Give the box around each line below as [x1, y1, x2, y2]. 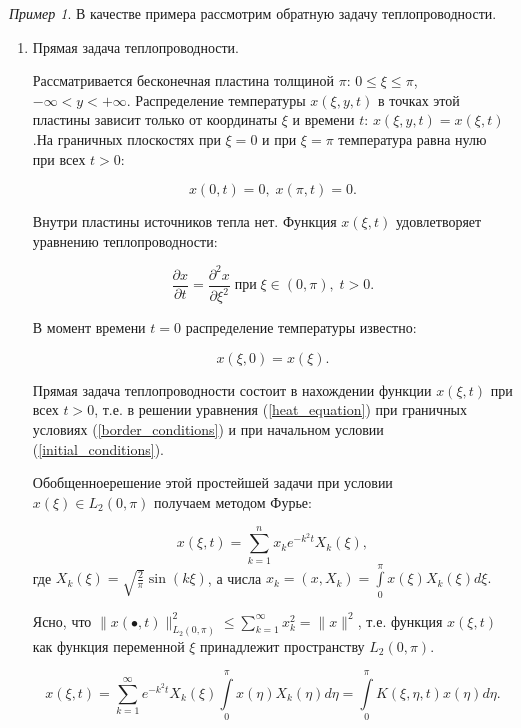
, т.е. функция [357, 610, 443, 631]
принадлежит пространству [200, 635, 365, 656]
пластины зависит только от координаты [32, 109, 278, 130]
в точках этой [377, 89, 460, 110]
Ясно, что [32, 610, 92, 631]
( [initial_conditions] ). [32, 438, 164, 459]
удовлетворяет [395, 211, 482, 232]
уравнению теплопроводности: [32, 230, 218, 251]
